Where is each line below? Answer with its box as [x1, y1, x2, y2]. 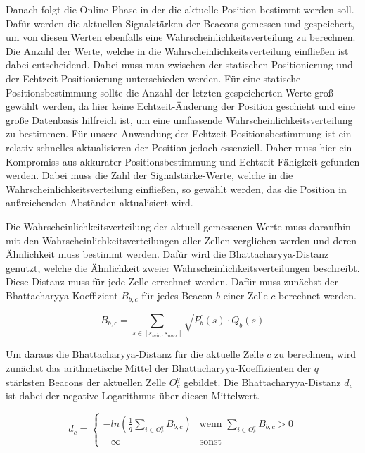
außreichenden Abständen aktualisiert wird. [6, 195, 193, 210]
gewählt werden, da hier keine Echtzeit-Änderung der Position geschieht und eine [6, 99, 355, 113]
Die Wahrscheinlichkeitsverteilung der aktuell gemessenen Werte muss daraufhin [6, 218, 351, 233]
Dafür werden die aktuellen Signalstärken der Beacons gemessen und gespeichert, [6, 15, 355, 30]
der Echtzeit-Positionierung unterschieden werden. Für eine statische [6, 70, 301, 85]
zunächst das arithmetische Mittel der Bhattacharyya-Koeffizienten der [6, 360, 312, 375]
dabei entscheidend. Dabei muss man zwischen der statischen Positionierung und [6, 57, 353, 72]
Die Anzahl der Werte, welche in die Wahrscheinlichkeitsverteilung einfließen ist [6, 43, 349, 58]
